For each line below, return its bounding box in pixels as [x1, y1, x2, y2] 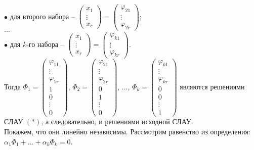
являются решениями [180, 81, 245, 91]
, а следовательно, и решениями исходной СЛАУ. [41, 116, 193, 127]
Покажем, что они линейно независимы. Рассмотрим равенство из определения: [4, 126, 250, 136]
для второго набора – [10, 11, 75, 21]
